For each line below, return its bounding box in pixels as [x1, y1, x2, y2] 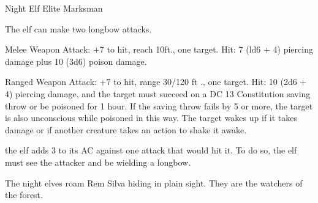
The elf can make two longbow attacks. [5, 22, 152, 35]
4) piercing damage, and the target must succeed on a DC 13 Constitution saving [5, 87, 311, 100]
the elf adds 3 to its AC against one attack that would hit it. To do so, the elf [5, 144, 297, 157]
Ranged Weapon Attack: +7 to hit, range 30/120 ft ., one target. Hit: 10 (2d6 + [5, 75, 307, 88]
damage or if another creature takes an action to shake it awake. [5, 123, 247, 136]
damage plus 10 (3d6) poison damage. [5, 54, 147, 67]
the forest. [5, 188, 43, 201]
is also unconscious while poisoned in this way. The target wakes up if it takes [5, 111, 298, 124]
